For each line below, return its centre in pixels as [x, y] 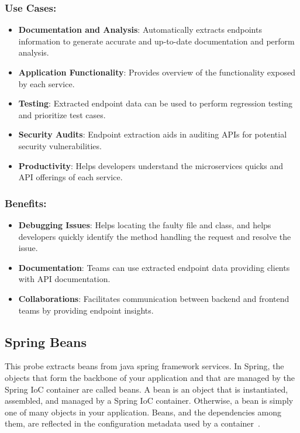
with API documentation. [64, 279]
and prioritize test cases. [62, 114]
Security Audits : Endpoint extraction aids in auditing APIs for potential [153, 134]
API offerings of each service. [70, 177]
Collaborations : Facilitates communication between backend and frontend [154, 298]
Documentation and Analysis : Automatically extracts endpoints [140, 30]
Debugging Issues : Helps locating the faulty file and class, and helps [145, 224]
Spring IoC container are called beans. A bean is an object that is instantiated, [146, 389]
